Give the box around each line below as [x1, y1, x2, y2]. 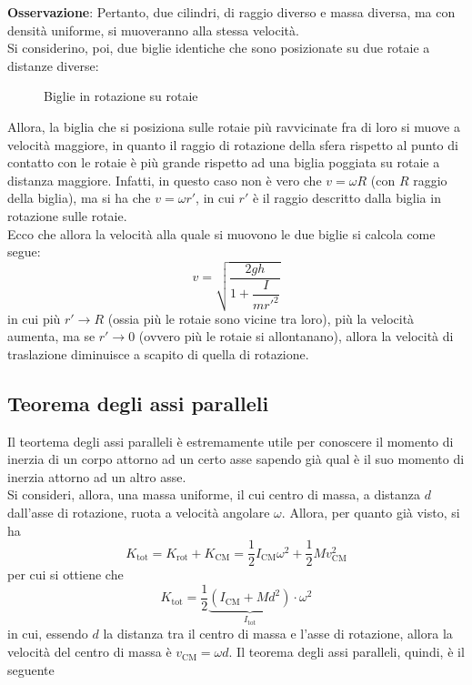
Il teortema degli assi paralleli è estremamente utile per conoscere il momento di [7, 431, 454, 450]
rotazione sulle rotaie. [7, 206, 127, 225]
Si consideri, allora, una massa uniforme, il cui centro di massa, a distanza [7, 485, 421, 504]
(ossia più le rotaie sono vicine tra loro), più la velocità [107, 308, 415, 327]
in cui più [7, 308, 61, 327]
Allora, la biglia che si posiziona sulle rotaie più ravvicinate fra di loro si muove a [7, 116, 460, 136]
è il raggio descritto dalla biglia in [252, 188, 441, 207]
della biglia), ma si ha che [7, 188, 151, 207]
